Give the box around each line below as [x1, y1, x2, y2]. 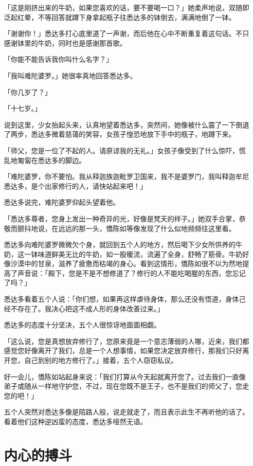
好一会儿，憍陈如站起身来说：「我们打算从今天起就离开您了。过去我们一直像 [4, 371, 246, 381]
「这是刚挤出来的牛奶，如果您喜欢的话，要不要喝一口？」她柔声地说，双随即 [4, 2, 249, 12]
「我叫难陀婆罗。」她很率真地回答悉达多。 [4, 70, 137, 80]
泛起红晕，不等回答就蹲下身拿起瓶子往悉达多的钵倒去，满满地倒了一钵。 [4, 12, 235, 22]
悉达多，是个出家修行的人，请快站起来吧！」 [4, 180, 147, 191]
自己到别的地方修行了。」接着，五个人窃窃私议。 [24, 355, 178, 365]
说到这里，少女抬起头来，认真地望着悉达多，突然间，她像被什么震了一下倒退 [4, 119, 249, 129]
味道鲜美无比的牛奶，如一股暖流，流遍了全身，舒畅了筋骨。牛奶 [37, 249, 242, 259]
